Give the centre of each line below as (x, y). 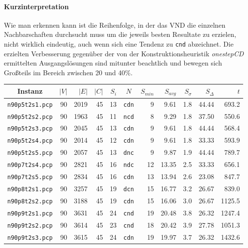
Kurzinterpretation (36, 6)
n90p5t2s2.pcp (30, 117)
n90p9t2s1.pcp (30, 213)
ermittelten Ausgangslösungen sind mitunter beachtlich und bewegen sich (113, 63)
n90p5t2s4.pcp (30, 141)
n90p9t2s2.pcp (30, 225)
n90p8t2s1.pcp (30, 189)
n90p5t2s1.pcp (30, 105)
